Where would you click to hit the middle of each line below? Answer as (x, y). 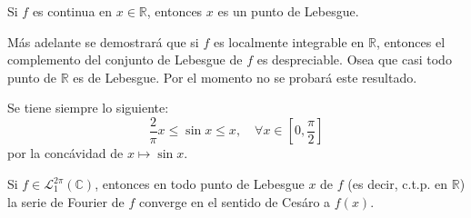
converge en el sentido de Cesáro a (235, 201)
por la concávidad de (65, 153)
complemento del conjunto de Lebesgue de (125, 59)
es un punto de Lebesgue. (288, 11)
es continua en (72, 11)
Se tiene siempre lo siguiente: (88, 108)
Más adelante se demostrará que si (103, 41)
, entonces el (411, 41)
